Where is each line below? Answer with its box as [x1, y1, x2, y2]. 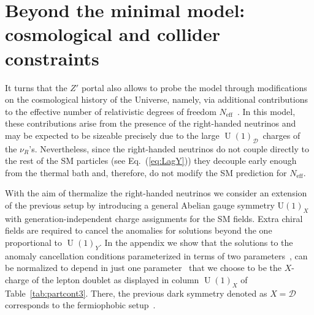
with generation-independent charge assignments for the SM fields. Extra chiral [5, 212, 303, 224]
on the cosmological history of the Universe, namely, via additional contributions [5, 93, 308, 106]
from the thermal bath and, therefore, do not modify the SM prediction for [5, 166, 287, 179]
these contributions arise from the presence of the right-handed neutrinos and [5, 117, 296, 130]
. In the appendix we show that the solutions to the [99, 236, 293, 249]
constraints [5, 45, 99, 70]
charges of [262, 128, 301, 141]
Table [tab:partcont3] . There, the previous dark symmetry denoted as [5, 286, 267, 299]
